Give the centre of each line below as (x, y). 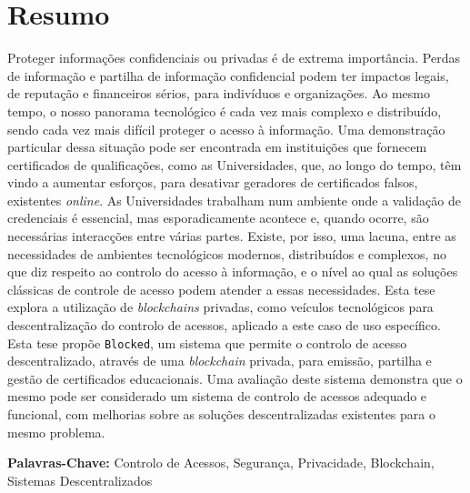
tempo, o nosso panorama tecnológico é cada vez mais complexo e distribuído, (225, 111)
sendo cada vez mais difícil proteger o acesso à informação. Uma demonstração (226, 129)
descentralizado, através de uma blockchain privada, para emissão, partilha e (220, 361)
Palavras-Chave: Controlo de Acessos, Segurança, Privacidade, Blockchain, (221, 463)
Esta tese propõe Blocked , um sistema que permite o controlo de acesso (207, 342)
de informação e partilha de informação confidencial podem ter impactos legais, (228, 75)
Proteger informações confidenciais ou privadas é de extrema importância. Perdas (234, 58)
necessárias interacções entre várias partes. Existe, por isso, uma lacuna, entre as (232, 236)
